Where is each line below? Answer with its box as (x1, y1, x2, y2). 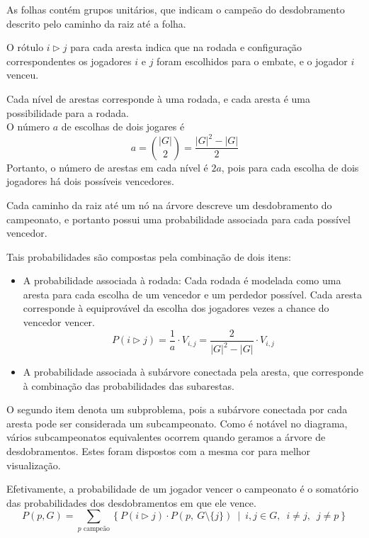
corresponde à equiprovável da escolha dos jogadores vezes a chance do (23, 301, 329, 315)
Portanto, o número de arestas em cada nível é (6, 159, 208, 174)
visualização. (6, 457, 61, 472)
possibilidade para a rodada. (6, 105, 129, 120)
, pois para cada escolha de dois (221, 159, 359, 174)
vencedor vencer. (23, 315, 95, 330)
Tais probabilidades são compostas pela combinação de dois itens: (6, 249, 291, 264)
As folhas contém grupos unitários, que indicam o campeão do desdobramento (6, 2, 345, 16)
